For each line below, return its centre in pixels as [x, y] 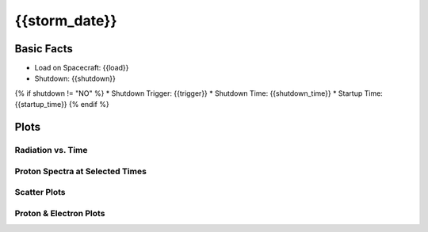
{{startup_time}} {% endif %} [62, 105]
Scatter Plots [40, 192]
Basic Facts [44, 49]
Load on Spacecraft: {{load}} [82, 68]
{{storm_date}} [66, 21]
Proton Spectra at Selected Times [80, 171]
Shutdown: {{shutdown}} [75, 78]
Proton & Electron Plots [60, 213]
